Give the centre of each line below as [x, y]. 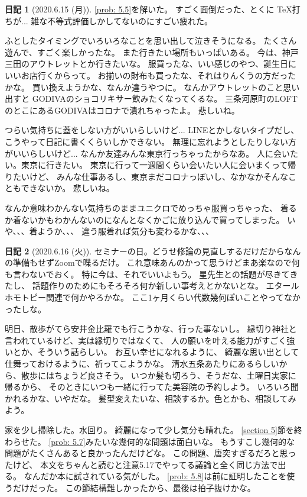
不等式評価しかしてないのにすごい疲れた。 [130, 20]
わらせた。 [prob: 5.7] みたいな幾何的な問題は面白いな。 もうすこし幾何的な [150, 441]
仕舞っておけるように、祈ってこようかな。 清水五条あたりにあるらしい [142, 364]
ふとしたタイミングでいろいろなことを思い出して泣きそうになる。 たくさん [151, 41]
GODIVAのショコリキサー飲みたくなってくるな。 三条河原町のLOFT [165, 99]
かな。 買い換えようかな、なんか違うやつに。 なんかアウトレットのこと [144, 87]
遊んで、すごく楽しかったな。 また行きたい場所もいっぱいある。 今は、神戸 [152, 52]
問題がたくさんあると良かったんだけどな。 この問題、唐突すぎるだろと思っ [151, 453]
